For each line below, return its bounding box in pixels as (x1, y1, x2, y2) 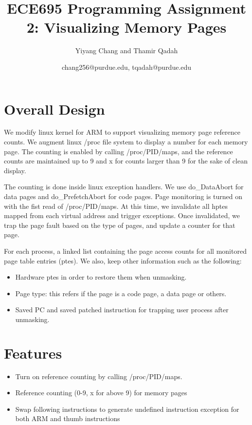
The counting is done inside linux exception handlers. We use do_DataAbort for (4, 182, 244, 192)
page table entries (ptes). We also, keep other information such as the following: (4, 255, 242, 265)
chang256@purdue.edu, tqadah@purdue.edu (61, 61, 192, 72)
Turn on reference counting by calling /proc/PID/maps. (15, 371, 182, 381)
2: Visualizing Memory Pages (26, 17, 227, 37)
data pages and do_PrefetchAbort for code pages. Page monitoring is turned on (4, 191, 243, 201)
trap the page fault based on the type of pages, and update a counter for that (4, 220, 235, 230)
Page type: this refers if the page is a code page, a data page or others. (15, 288, 227, 298)
